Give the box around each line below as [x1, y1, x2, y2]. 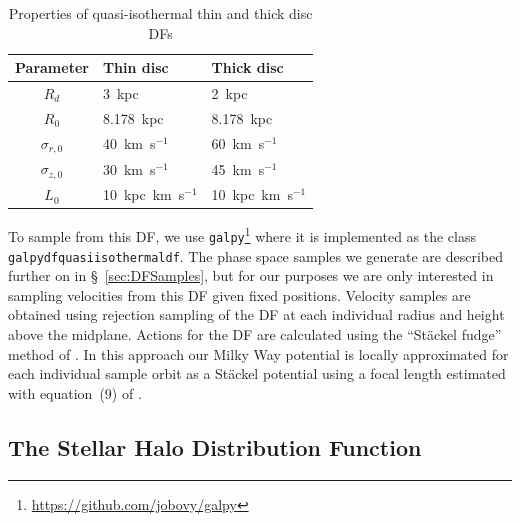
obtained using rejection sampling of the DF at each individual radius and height [8, 304, 505, 325]
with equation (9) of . [8, 382, 142, 403]
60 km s [211, 133, 265, 154]
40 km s [102, 133, 156, 154]
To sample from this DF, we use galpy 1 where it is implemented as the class [8, 223, 477, 246]
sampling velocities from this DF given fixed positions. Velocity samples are [8, 284, 471, 305]
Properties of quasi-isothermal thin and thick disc [8, 3, 313, 23]
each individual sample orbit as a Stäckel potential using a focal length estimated [8, 363, 506, 384]
